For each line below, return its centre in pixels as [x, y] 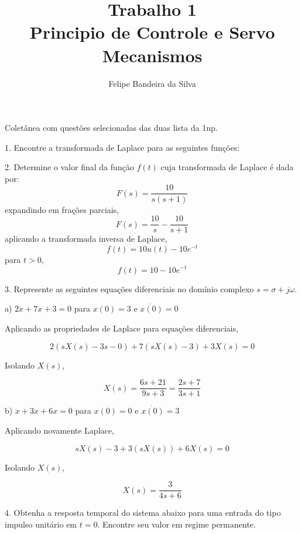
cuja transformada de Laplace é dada [227, 167]
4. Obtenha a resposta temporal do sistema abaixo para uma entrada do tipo [143, 513]
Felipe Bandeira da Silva [152, 83]
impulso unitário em [41, 524]
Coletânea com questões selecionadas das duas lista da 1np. [111, 128]
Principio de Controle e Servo [152, 32]
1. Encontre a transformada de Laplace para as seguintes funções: [122, 147]
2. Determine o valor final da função [69, 167]
